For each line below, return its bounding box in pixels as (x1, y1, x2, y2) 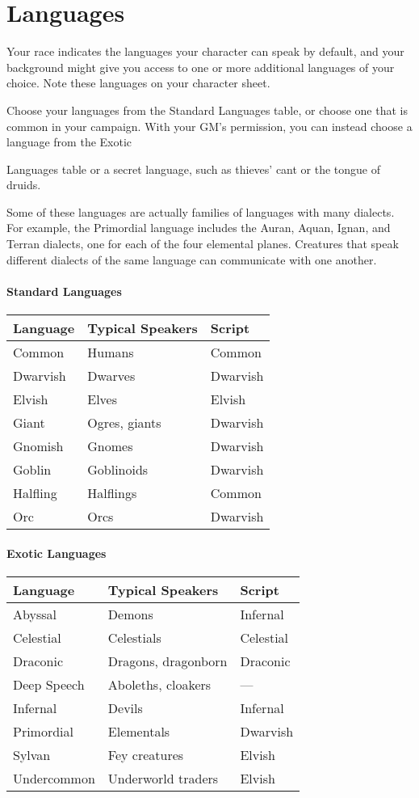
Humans (87, 343, 134, 362)
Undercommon (13, 768, 95, 787)
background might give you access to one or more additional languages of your (6, 58, 395, 75)
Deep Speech (13, 674, 85, 694)
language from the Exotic (6, 133, 132, 150)
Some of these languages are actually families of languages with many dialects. (6, 203, 395, 220)
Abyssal (13, 604, 57, 623)
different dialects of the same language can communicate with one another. (6, 251, 377, 268)
